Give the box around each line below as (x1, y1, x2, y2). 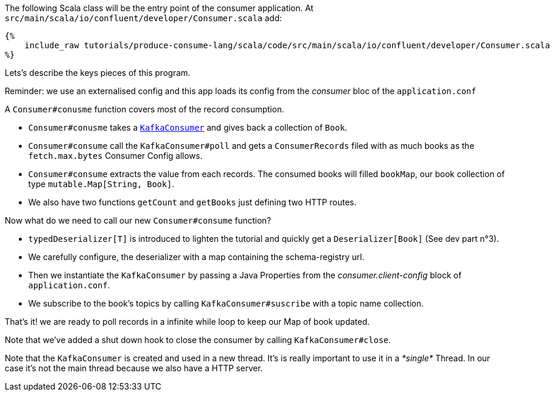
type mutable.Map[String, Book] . (28, 179, 175, 189)
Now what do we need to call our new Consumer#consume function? (5, 215, 271, 225)
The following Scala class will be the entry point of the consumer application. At (5, 3, 313, 13)
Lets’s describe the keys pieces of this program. (5, 68, 191, 78)
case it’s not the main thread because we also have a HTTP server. (5, 363, 263, 373)
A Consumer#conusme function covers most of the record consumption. (5, 104, 285, 114)
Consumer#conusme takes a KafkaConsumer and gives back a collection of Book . (28, 122, 348, 132)
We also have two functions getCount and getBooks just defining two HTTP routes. (28, 197, 356, 207)
